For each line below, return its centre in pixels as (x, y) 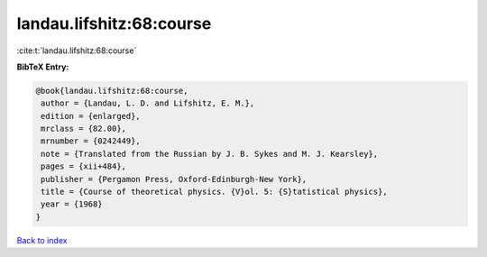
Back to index (42, 240)
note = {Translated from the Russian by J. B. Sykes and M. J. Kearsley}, (210, 154)
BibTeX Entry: (43, 67)
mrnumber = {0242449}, (91, 141)
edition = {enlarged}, (91, 116)
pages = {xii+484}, (83, 166)
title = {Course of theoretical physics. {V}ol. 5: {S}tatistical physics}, (214, 192)
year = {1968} (72, 204)
